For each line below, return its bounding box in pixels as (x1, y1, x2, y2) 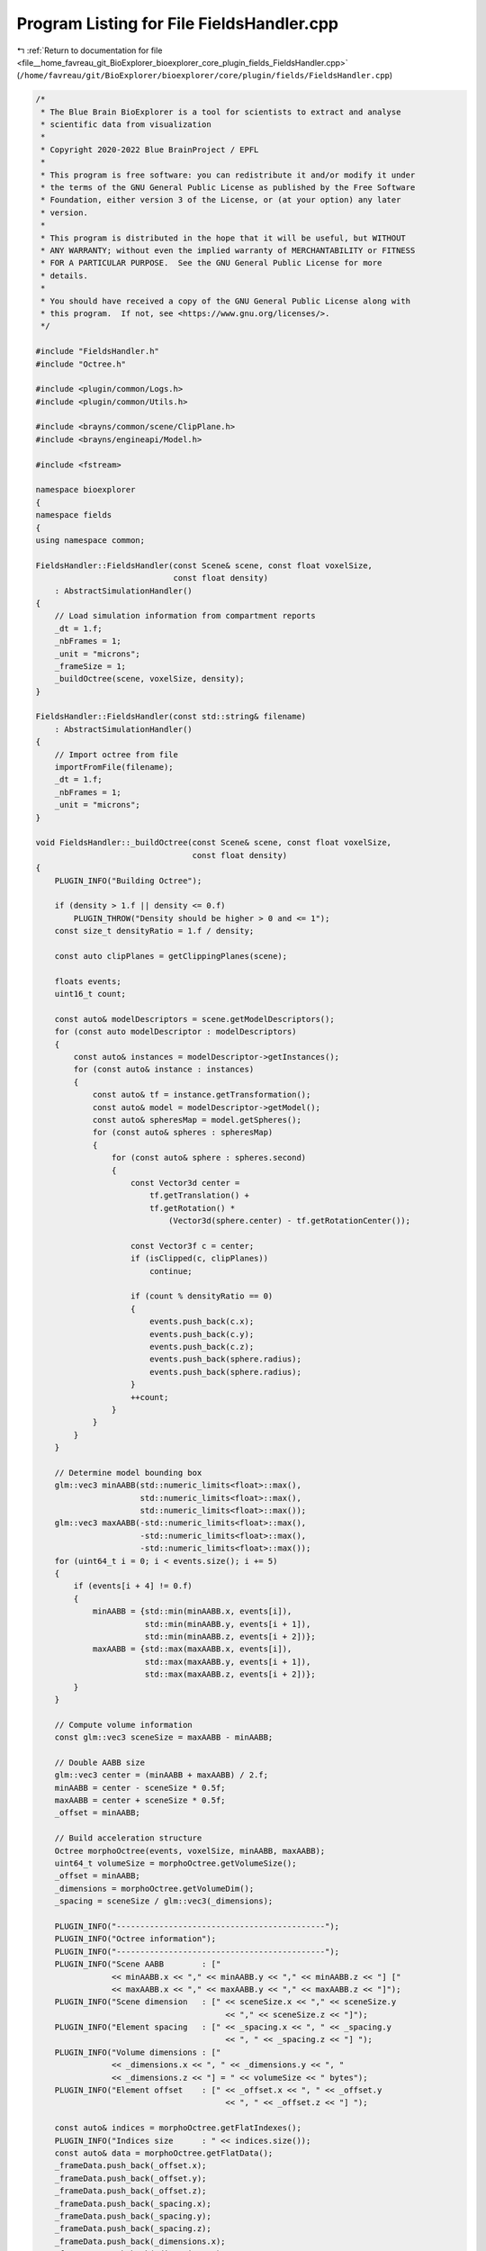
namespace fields (35, 510, 112, 520)
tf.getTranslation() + (148, 1190, 249, 1201)
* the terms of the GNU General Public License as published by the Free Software (40, 183, 416, 193)
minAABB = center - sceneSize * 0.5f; (54, 1783, 226, 1793)
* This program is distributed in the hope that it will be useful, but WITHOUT (40, 232, 407, 243)
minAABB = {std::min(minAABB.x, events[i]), (92, 1606, 292, 1616)
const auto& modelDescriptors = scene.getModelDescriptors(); (54, 1014, 335, 1024)
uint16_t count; (54, 989, 126, 999)
